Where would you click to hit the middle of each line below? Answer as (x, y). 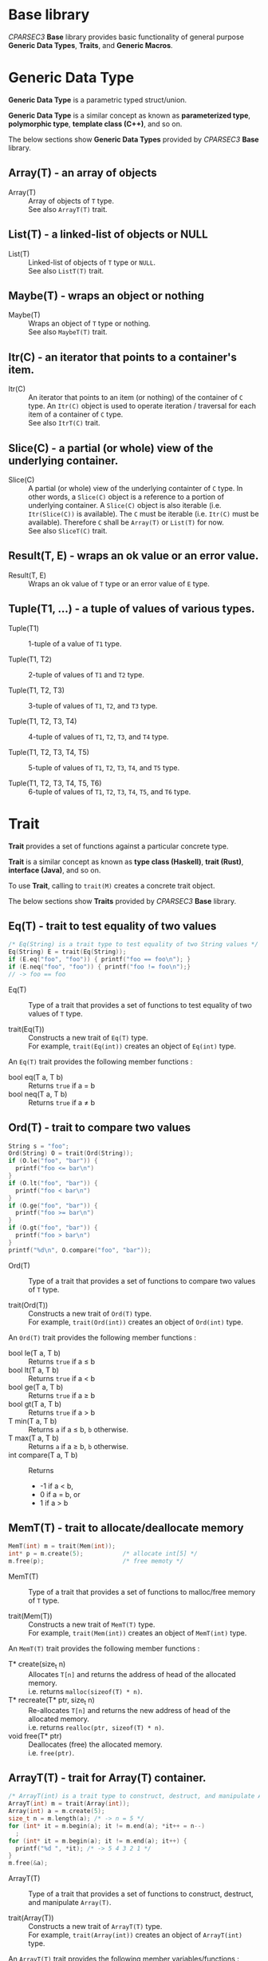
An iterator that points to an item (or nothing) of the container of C (136, 397)
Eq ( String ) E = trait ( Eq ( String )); (67, 952)
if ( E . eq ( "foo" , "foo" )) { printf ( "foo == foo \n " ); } (100, 960)
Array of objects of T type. (71, 201)
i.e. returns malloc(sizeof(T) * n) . (86, 1691)
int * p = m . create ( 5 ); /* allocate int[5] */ (103, 1554)
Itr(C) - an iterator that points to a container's (123, 357)
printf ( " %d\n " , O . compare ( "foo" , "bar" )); (80, 1250)
